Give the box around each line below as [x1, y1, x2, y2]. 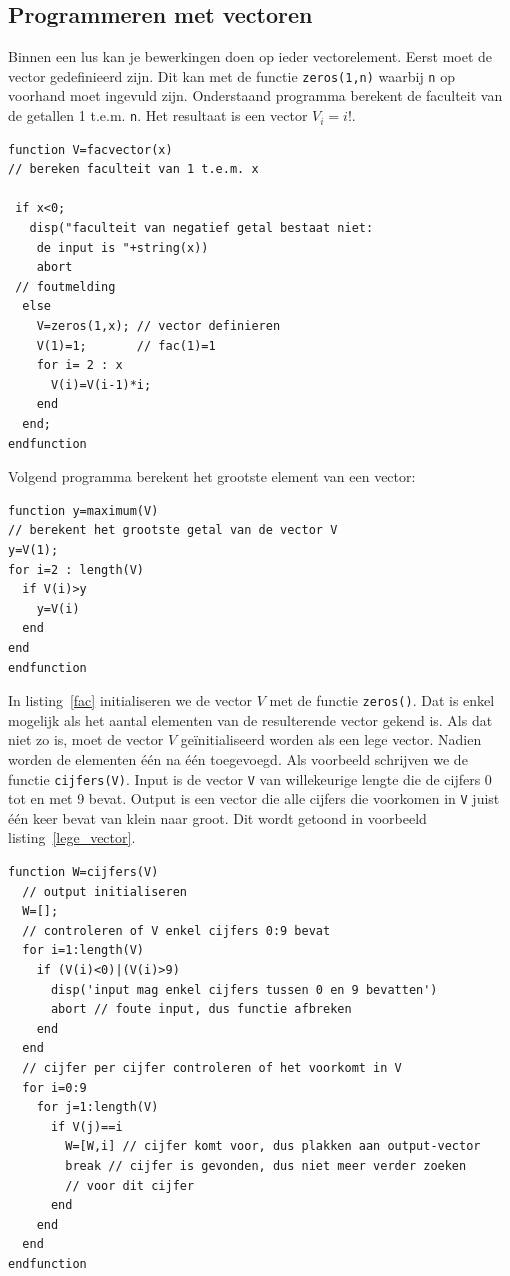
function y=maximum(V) [8, 503, 159, 518]
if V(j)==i [50, 1119, 123, 1134]
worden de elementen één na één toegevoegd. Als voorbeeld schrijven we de [8, 748, 468, 769]
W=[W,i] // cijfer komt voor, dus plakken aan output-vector [65, 1139, 481, 1154]
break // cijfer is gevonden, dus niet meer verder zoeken [65, 1158, 467, 1173]
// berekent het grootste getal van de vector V [8, 523, 338, 538]
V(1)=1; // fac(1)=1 [36, 338, 216, 353]
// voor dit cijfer [65, 1178, 195, 1193]
